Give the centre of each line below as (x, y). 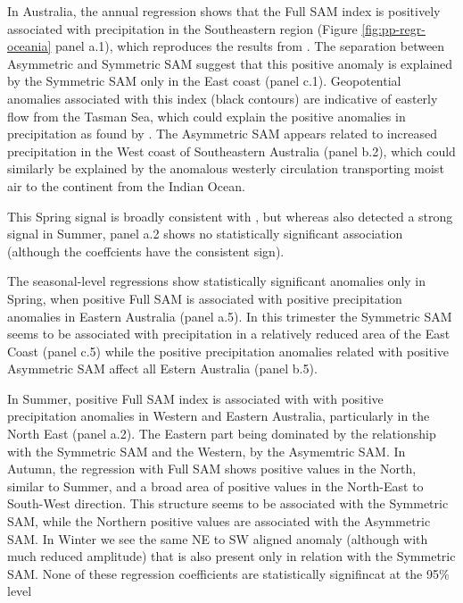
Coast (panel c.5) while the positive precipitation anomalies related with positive (228, 351)
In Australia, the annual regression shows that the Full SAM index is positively (224, 11)
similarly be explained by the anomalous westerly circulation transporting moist (226, 168)
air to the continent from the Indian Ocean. (126, 185)
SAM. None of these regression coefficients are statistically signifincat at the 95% (228, 573)
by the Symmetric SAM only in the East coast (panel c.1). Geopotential (204, 81)
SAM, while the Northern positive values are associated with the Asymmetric (219, 521)
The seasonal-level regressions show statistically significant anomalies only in (217, 281)
